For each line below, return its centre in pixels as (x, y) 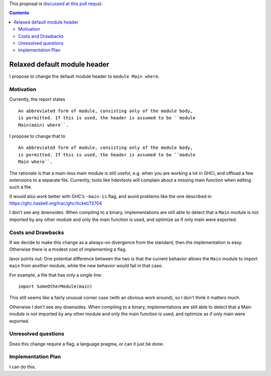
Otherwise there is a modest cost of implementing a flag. (68, 249)
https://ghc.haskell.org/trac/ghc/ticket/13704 (56, 204)
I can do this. (23, 366)
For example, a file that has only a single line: (56, 275)
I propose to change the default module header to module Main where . (85, 76)
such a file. (21, 187)
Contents (19, 13)
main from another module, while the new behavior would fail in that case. (86, 266)
